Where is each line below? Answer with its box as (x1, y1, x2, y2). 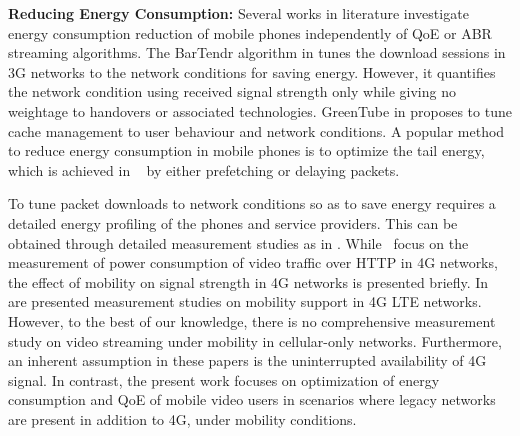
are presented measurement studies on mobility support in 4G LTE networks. (8, 291, 482, 312)
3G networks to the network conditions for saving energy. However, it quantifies (8, 61, 496, 82)
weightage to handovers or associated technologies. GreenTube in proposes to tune (8, 100, 512, 121)
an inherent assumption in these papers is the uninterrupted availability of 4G (8, 350, 487, 371)
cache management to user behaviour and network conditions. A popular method (8, 120, 505, 141)
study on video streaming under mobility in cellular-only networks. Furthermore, (8, 330, 502, 351)
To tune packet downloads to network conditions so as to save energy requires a (8, 193, 496, 214)
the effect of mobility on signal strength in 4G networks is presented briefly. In (8, 271, 489, 292)
